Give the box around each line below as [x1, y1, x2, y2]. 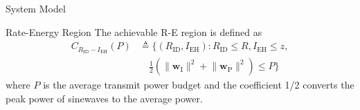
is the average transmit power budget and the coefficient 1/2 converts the [43, 77, 354, 92]
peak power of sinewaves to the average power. [6, 91, 203, 105]
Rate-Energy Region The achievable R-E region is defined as [6, 24, 262, 39]
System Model [6, 1, 66, 15]
